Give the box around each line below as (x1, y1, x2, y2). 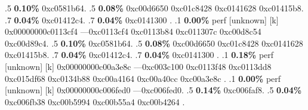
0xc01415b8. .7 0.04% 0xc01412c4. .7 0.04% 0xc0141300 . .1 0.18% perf (5, 48, 274, 61)
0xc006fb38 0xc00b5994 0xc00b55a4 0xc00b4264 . (5, 95, 185, 108)
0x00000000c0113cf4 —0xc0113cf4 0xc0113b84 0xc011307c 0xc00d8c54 (5, 25, 261, 38)
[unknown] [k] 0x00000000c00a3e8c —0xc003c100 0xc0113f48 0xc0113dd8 (5, 60, 272, 72)
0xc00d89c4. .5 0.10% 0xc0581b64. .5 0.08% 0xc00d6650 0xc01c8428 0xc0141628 (5, 36, 303, 49)
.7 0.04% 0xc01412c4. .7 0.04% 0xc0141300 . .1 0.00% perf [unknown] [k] (5, 13, 279, 26)
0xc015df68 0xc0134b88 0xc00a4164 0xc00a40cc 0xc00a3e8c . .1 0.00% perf (5, 72, 281, 84)
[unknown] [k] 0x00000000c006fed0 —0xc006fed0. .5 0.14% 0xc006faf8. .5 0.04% (5, 84, 302, 96)
